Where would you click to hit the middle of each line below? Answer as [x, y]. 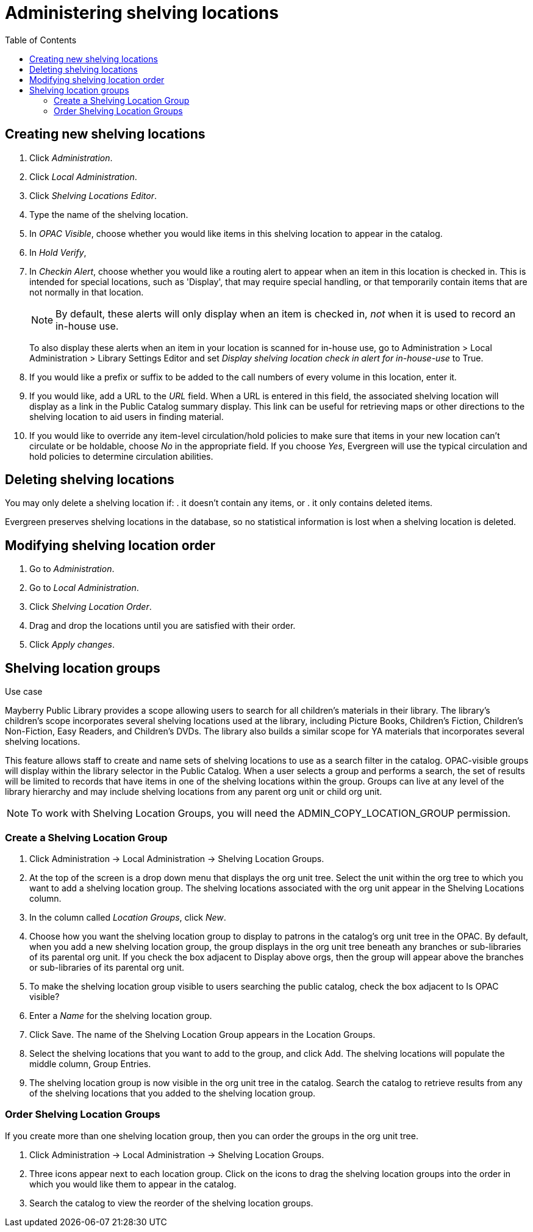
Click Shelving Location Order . [91, 607]
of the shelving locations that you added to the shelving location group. [173, 1093]
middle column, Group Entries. [90, 1064]
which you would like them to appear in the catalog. [133, 1184]
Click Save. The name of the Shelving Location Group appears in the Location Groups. [202, 1034]
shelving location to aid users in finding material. [127, 416]
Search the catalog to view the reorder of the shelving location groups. [171, 1203]
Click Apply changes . [72, 645]
